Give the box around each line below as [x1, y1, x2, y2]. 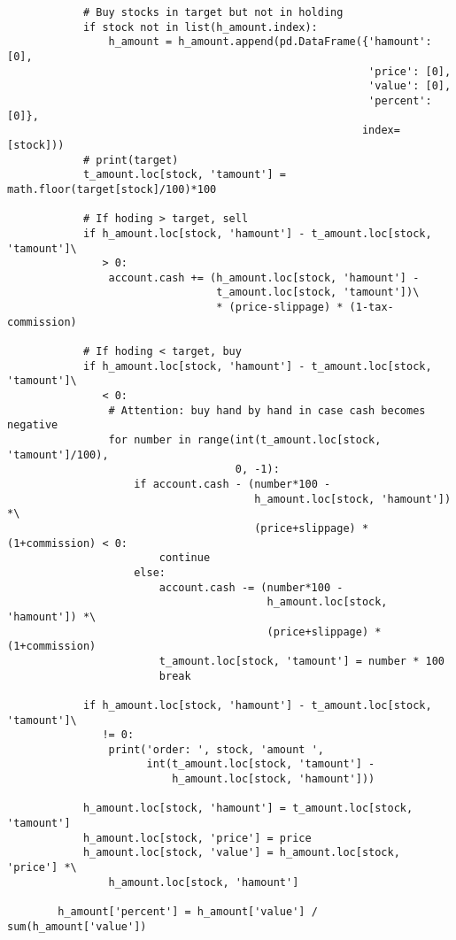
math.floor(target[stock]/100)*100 [7, 182, 217, 196]
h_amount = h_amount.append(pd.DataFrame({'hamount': [108, 35, 432, 49]
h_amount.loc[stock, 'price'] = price [82, 831, 312, 844]
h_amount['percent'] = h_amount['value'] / [58, 905, 318, 919]
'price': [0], [368, 65, 452, 78]
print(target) [96, 153, 179, 166]
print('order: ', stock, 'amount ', [108, 743, 324, 756]
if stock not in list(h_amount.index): [82, 20, 318, 34]
